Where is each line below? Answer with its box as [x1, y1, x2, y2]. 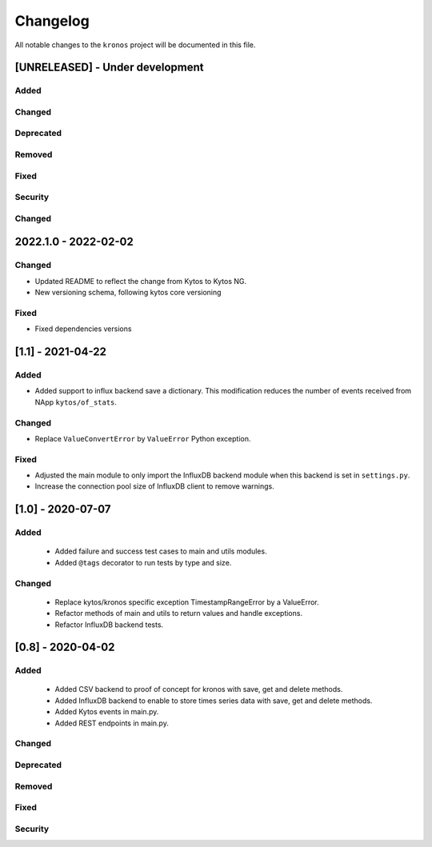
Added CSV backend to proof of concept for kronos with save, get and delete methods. [54, 685, 343, 694]
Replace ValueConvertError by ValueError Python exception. [34, 433, 251, 443]
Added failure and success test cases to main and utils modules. [54, 546, 267, 556]
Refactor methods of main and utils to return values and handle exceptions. [54, 609, 303, 618]
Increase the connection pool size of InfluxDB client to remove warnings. [34, 481, 275, 491]
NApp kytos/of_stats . [34, 397, 118, 407]
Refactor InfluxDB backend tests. [54, 620, 164, 629]
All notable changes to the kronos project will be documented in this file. [14, 40, 256, 50]
